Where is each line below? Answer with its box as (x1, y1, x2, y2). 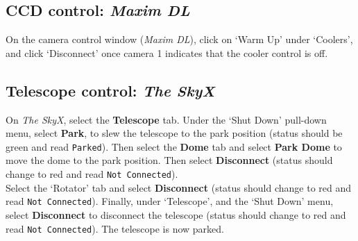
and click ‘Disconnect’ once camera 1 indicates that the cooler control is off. (6, 45, 328, 60)
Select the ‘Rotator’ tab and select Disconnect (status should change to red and (6, 180, 352, 194)
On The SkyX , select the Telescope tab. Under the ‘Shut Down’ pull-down (6, 112, 327, 126)
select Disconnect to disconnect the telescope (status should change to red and (6, 207, 346, 222)
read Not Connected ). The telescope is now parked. (6, 221, 224, 235)
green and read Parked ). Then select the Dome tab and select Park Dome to (6, 139, 342, 153)
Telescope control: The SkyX (6, 79, 215, 101)
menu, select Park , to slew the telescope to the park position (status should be (6, 126, 343, 140)
